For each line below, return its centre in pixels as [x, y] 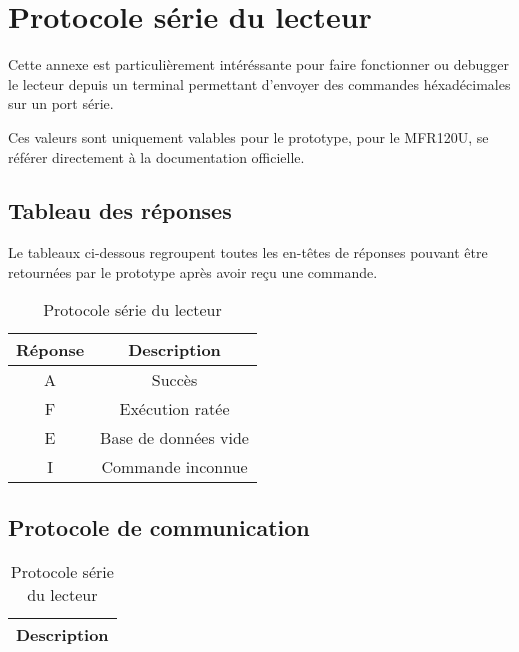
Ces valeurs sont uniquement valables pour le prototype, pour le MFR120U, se [248, 136]
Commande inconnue [174, 467]
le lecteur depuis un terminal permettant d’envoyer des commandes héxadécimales [259, 83]
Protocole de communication [159, 526]
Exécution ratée [174, 409]
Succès [174, 380]
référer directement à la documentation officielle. [156, 156]
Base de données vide [174, 438]
